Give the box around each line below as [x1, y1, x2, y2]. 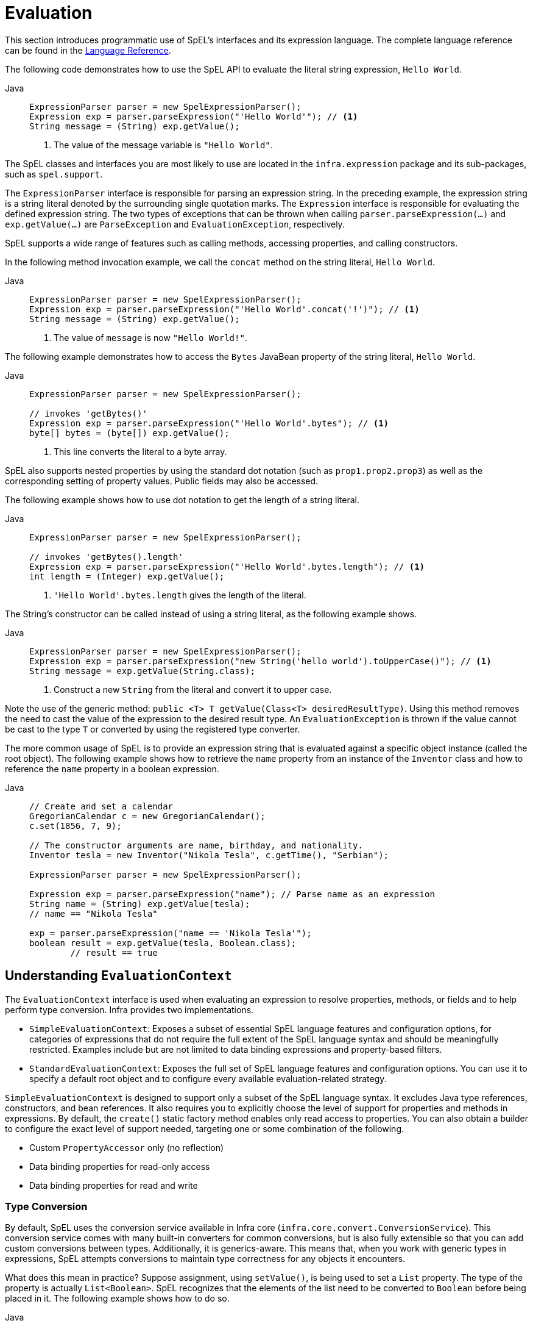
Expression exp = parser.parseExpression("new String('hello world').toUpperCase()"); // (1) [29, 656, 492, 666]
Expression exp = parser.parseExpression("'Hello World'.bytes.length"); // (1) [29, 561, 425, 572]
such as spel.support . [5, 168, 103, 179]
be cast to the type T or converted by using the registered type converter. [5, 723, 300, 734]
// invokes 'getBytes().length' [29, 551, 183, 562]
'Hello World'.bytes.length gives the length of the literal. [54, 589, 306, 600]
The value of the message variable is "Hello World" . [54, 139, 273, 150]
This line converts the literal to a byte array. [54, 446, 227, 457]
